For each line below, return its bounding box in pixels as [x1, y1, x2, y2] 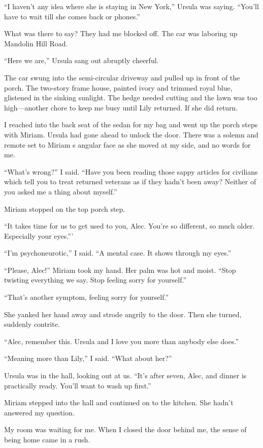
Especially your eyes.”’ [4, 230, 74, 241]
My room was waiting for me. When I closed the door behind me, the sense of [4, 424, 247, 435]
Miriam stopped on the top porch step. [4, 203, 125, 214]
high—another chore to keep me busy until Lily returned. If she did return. [4, 102, 238, 113]
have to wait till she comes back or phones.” [4, 11, 140, 21]
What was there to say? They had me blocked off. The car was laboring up [4, 28, 238, 39]
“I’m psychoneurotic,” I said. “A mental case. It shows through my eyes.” [4, 247, 232, 258]
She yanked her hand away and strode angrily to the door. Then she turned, [4, 309, 242, 319]
